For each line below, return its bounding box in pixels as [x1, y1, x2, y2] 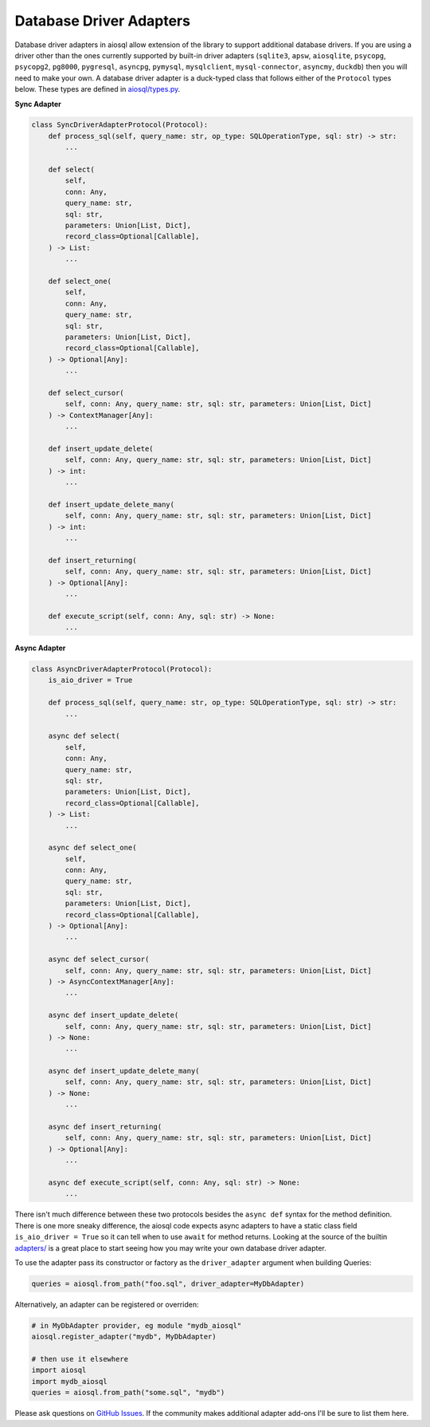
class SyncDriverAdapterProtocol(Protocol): [31, 120, 209, 129]
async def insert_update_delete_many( [48, 1066, 200, 1076]
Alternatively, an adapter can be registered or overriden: [14, 1299, 199, 1309]
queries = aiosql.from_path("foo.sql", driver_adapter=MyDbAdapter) [31, 1279, 305, 1288]
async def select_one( [48, 843, 137, 853]
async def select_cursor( [48, 955, 150, 964]
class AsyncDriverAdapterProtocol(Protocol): [31, 664, 213, 674]
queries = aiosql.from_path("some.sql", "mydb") [31, 1388, 225, 1397]
